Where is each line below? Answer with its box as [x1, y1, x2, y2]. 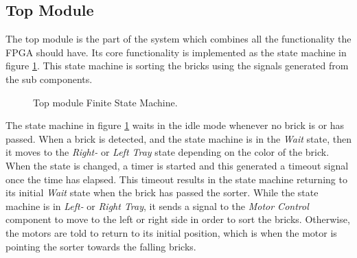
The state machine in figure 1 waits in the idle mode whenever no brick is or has [5, 118, 345, 132]
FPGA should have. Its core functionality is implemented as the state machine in [5, 45, 347, 59]
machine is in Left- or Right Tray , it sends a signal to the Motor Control [5, 198, 309, 213]
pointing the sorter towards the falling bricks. [5, 239, 196, 253]
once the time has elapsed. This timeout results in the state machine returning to [5, 172, 347, 186]
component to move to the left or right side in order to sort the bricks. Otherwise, [5, 212, 350, 226]
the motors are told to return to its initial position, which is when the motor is [5, 225, 337, 239]
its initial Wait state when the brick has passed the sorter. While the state [5, 185, 319, 200]
